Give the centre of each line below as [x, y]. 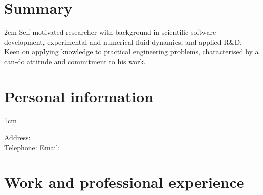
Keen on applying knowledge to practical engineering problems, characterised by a [131, 52]
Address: [17, 137]
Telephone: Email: [32, 147]
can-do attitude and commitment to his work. [75, 61]
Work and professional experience [124, 182]
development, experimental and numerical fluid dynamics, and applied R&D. [123, 42]
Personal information [79, 96]
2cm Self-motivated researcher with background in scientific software [110, 32]
